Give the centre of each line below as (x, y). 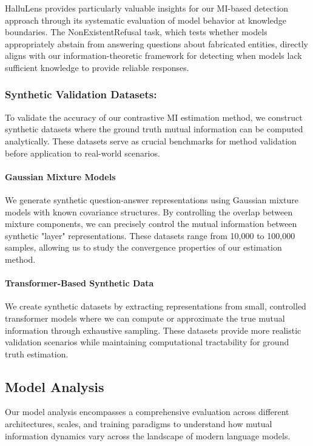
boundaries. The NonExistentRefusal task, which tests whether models (136, 32)
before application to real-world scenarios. (82, 153)
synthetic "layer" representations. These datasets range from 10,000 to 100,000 (150, 235)
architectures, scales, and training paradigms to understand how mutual (139, 424)
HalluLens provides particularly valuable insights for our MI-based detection (147, 8)
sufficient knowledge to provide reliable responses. (97, 67)
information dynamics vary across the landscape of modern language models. (148, 435)
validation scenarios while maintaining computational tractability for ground (147, 342)
